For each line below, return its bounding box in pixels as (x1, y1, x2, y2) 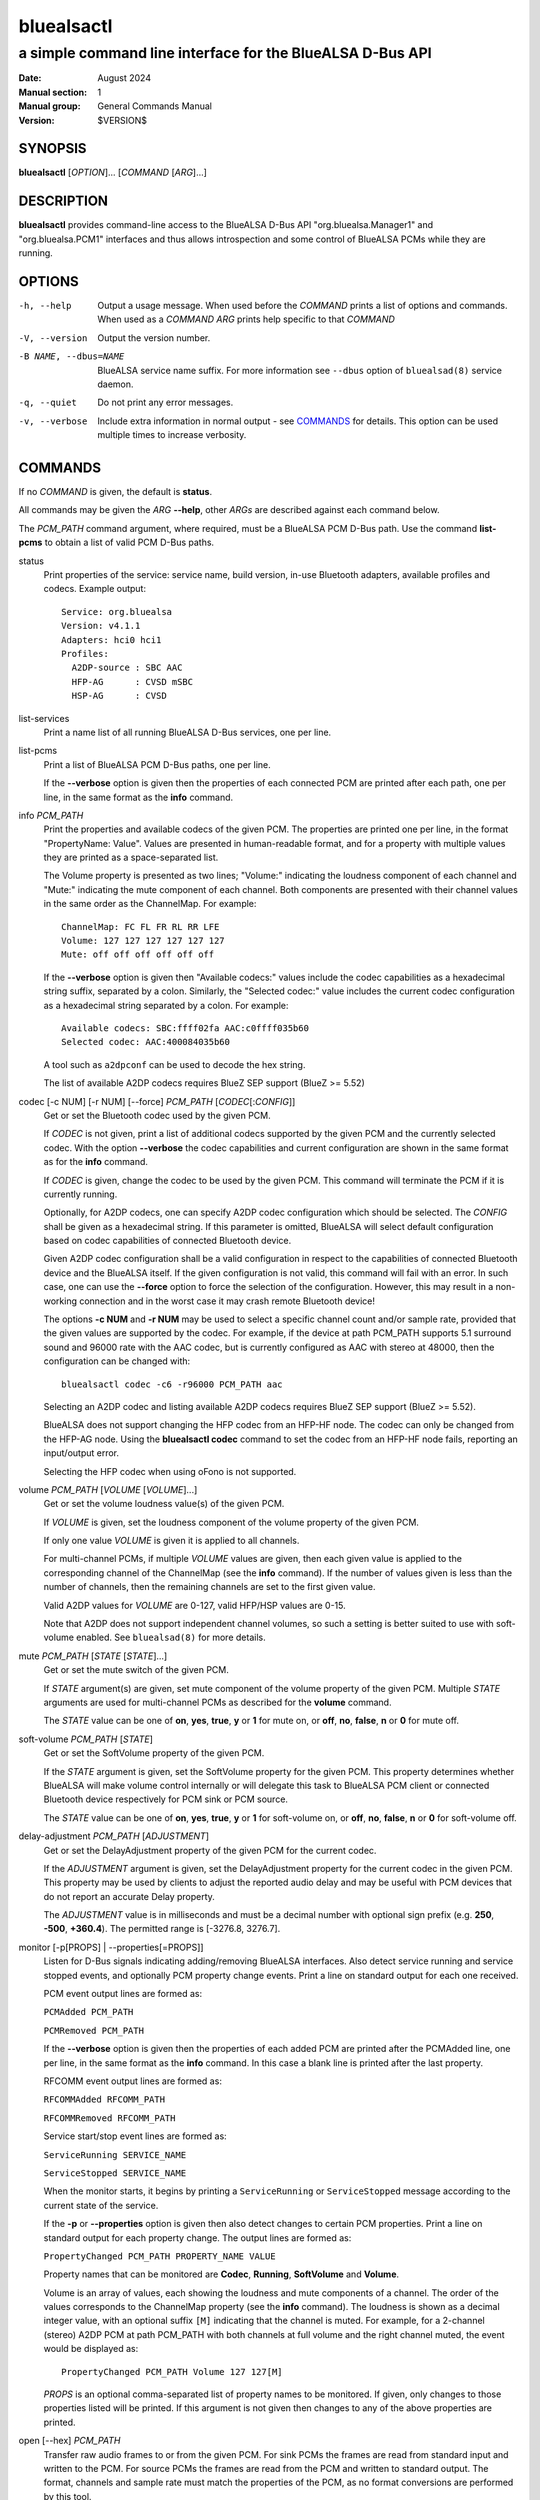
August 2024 (97, 72, 152, 84)
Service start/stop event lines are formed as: (43, 2130, 227, 2142)
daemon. (97, 378, 134, 390)
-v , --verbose (18, 415, 88, 427)
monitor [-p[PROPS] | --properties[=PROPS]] (18, 1941, 204, 1953)
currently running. (43, 1188, 118, 1200)
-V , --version (18, 332, 88, 344)
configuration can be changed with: (43, 1355, 191, 1367)
